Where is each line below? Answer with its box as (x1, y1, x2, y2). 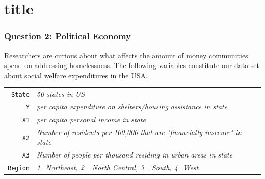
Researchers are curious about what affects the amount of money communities (4, 50, 248, 60)
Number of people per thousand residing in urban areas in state (36, 149, 233, 160)
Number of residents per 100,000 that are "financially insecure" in (36, 126, 242, 137)
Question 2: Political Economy (4, 30, 131, 42)
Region (8, 165, 30, 172)
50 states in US (36, 88, 85, 99)
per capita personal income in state (36, 114, 146, 124)
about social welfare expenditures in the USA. (4, 70, 148, 80)
